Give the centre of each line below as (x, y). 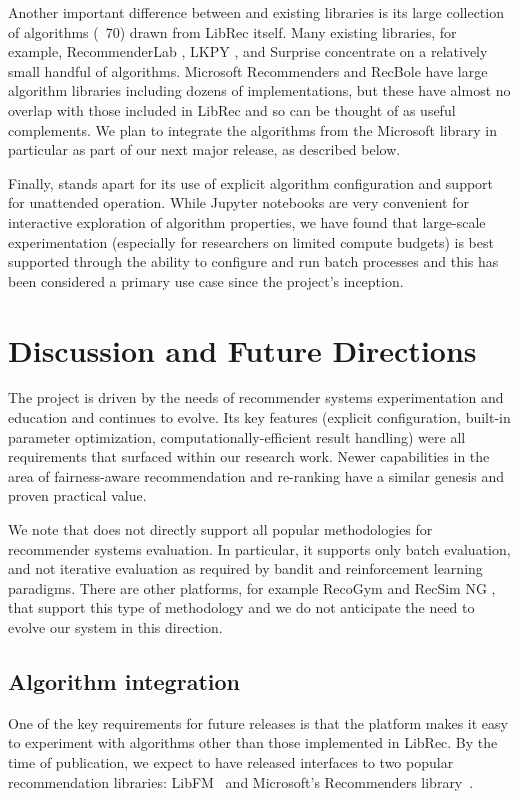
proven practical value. (77, 495)
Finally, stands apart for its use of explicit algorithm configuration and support (251, 182)
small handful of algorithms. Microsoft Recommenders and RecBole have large (248, 70)
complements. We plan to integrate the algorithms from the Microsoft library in (252, 129)
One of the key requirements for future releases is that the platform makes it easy (258, 722)
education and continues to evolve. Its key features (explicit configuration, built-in (259, 417)
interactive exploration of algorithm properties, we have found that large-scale (247, 221)
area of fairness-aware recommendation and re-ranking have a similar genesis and (256, 475)
